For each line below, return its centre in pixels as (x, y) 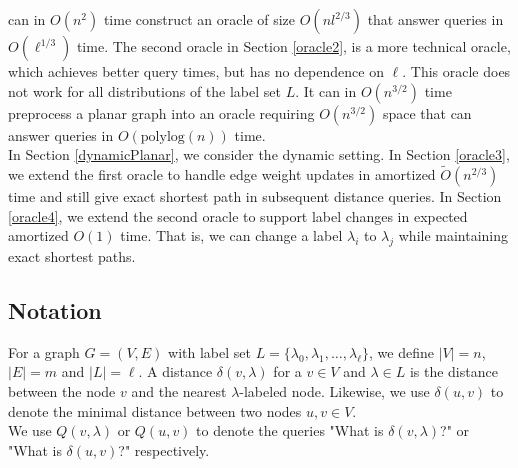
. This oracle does (456, 71)
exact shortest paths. (72, 255)
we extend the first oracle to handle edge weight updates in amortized (222, 174)
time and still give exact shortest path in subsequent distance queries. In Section (255, 196)
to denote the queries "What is (290, 430)
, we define (401, 351)
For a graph (44, 351)
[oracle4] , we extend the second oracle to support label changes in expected (238, 215)
